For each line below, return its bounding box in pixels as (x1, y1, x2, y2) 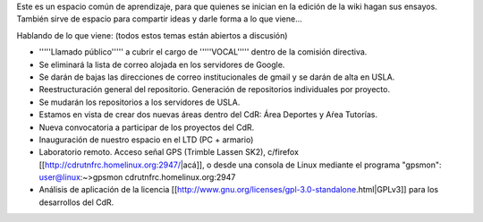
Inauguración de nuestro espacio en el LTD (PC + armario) (38, 134, 254, 145)
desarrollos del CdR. (38, 197, 114, 208)
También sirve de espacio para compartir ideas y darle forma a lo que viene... (16, 13, 303, 24)
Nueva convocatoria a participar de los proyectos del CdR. (38, 122, 255, 132)
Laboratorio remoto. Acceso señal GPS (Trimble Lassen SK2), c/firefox (38, 147, 300, 158)
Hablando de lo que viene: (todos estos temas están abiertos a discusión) (16, 30, 288, 40)
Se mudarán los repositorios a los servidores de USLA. (38, 97, 241, 107)
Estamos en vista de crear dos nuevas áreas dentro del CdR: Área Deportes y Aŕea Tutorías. (38, 109, 378, 120)
